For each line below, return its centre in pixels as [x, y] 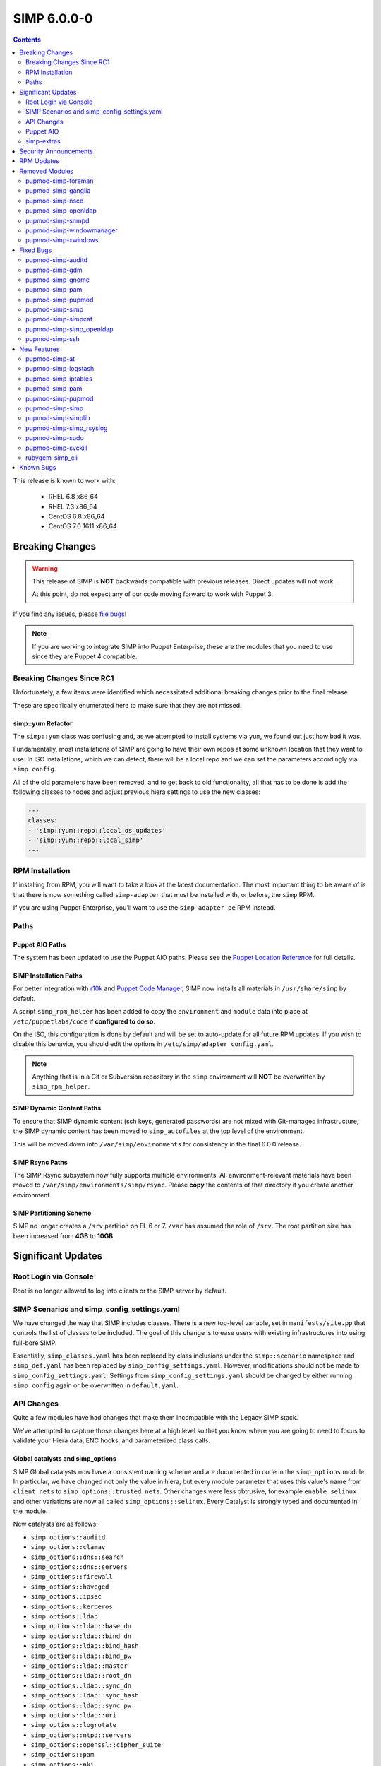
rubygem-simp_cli [52, 457]
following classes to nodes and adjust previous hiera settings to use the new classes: [137, 792]
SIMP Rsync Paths [40, 1162]
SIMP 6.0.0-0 [53, 18]
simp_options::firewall [72, 1577]
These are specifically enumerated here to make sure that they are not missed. [128, 705]
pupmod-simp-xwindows [62, 240]
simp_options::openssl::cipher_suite [96, 1745]
